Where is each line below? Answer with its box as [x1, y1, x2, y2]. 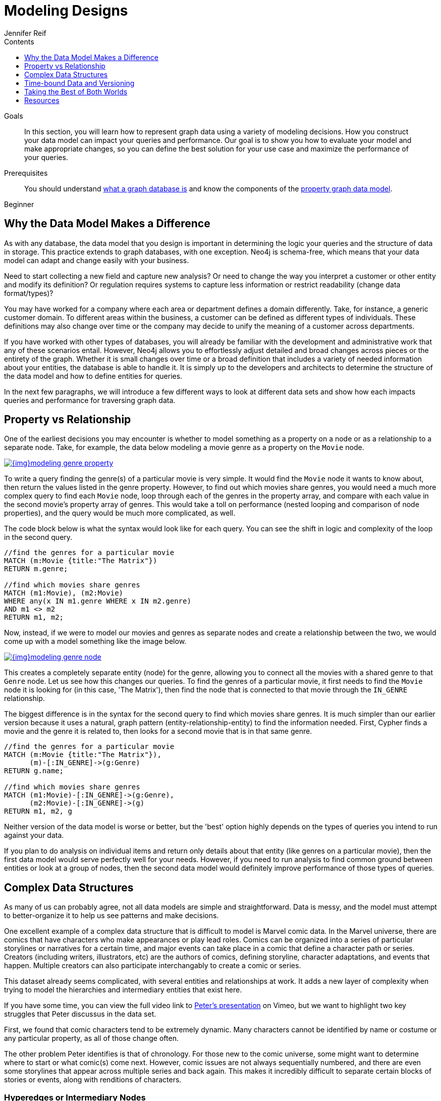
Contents [4, 37, 34, 46]
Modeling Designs [4, 2, 128, 19]
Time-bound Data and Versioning [24, 78, 135, 87]
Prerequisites [4, 168, 48, 177]
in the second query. [4, 533, 73, 542]
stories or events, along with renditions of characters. [4, 1075, 182, 1084]
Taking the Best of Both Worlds [24, 87, 128, 96]
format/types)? [4, 288, 53, 297]
